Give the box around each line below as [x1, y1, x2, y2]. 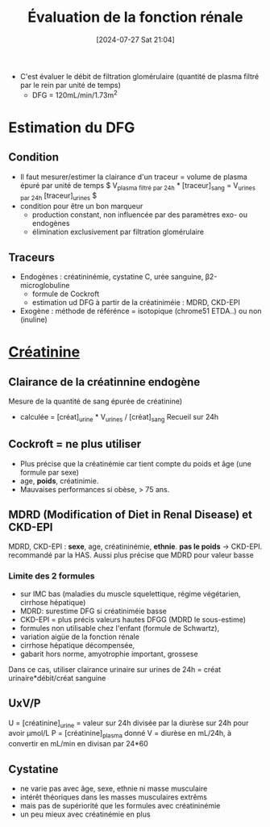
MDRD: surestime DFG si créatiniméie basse [19, 606, 167, 616]
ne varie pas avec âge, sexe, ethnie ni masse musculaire [19, 783, 208, 793]
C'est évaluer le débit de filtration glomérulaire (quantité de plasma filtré [19, 71, 260, 81]
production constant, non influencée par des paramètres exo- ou [31, 210, 248, 219]
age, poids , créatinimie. [19, 476, 99, 486]
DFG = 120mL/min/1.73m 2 [31, 89, 118, 100]
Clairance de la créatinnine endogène [8, 375, 201, 389]
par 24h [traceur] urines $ [19, 190, 98, 203]
